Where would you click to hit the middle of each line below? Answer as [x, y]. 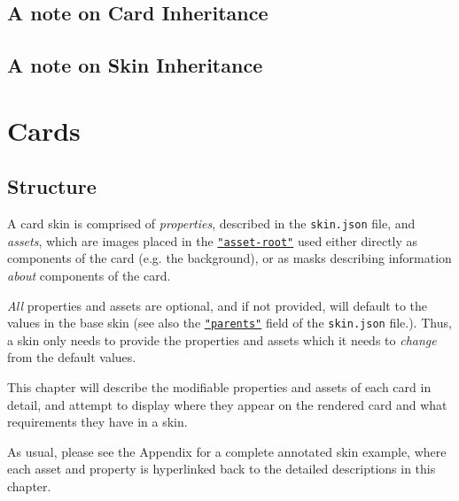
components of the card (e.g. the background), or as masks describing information [229, 258]
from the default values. [72, 357]
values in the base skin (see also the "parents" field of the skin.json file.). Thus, [229, 323]
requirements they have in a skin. [97, 422]
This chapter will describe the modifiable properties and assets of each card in [219, 387]
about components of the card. [89, 276]
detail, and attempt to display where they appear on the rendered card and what [227, 404]
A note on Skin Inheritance [135, 65]
